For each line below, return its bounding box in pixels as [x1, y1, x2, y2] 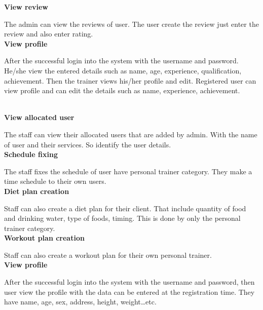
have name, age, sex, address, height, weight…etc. [4, 296, 157, 307]
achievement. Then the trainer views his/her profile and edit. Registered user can [4, 75, 256, 86]
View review [4, 2, 48, 12]
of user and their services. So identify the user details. [4, 139, 171, 149]
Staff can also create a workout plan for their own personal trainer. [4, 249, 212, 260]
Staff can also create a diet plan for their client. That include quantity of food [4, 203, 246, 213]
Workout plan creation [4, 232, 85, 243]
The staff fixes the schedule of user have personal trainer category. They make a [4, 166, 252, 176]
